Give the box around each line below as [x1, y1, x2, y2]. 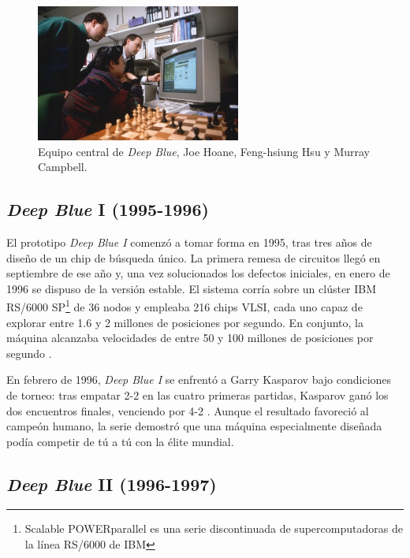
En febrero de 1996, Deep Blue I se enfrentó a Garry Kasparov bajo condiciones [6, 371, 392, 388]
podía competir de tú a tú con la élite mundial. [6, 433, 234, 449]
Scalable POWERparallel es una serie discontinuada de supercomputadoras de [24, 520, 403, 537]
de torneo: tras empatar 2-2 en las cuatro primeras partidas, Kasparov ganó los [6, 386, 389, 403]
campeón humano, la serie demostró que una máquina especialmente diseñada [6, 418, 382, 434]
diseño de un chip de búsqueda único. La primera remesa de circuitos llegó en [6, 249, 381, 266]
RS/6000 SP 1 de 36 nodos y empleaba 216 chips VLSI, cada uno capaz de [6, 296, 363, 314]
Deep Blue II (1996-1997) [6, 471, 217, 496]
